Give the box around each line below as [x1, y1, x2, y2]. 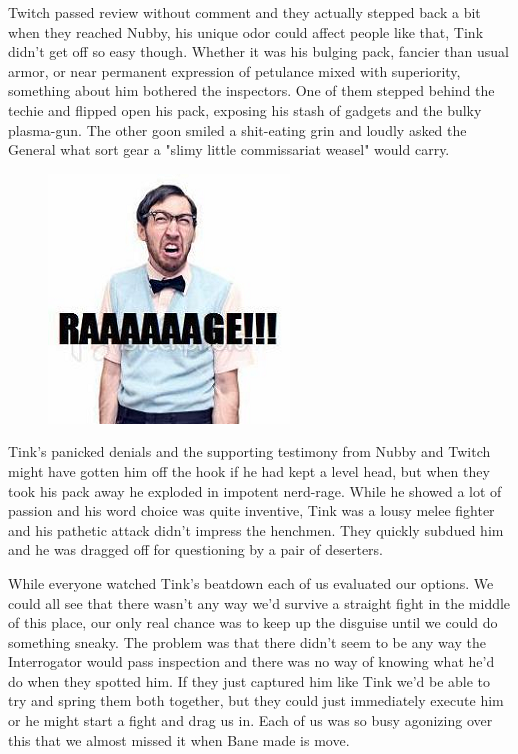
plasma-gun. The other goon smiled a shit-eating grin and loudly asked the [8, 119, 467, 140]
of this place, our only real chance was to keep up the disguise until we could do [8, 612, 498, 633]
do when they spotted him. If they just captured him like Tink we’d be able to [8, 670, 491, 691]
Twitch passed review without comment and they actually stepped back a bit [8, 2, 481, 22]
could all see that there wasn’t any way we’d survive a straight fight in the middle [8, 592, 511, 613]
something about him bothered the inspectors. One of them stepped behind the [8, 80, 495, 101]
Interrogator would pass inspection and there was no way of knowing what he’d [8, 651, 495, 672]
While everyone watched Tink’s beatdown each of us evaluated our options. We [8, 572, 494, 593]
